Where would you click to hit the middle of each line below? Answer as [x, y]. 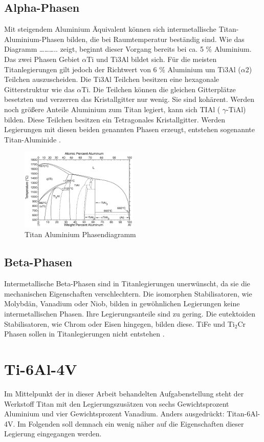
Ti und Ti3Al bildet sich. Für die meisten [152, 59]
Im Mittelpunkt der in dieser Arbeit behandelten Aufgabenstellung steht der [124, 393]
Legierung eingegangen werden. [53, 434]
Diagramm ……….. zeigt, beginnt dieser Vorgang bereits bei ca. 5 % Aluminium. [128, 49]
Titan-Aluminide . [32, 139]
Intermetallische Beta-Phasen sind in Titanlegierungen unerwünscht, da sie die [127, 283]
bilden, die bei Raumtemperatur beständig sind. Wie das [156, 39]
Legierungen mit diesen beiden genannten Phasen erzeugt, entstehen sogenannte [129, 129]
